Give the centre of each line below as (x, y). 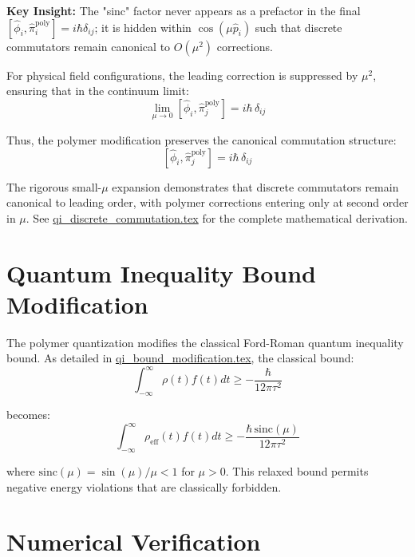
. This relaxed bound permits (297, 471)
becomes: (28, 415)
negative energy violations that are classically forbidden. (144, 486)
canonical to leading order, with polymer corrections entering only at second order (207, 202)
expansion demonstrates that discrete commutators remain (255, 186)
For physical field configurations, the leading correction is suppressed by (182, 75)
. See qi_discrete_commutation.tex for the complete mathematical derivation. (217, 217)
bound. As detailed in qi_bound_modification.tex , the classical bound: (180, 358)
